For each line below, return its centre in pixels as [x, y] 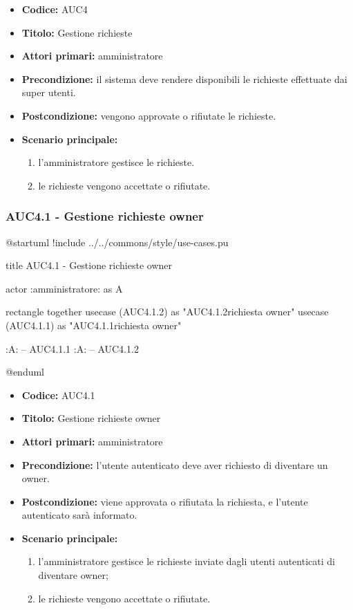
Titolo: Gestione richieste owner [91, 418]
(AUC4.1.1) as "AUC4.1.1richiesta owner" [94, 325]
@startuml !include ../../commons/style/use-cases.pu [117, 242]
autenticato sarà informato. [79, 515]
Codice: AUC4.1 [58, 395]
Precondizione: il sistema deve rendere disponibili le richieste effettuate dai [184, 78]
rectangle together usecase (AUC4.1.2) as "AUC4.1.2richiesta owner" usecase [167, 312]
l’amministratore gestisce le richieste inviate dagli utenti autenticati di [187, 561]
